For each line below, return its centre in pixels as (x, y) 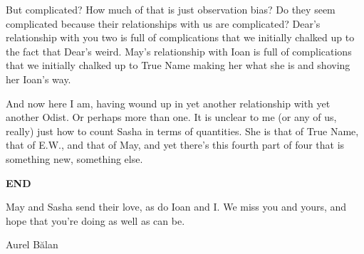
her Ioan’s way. (38, 79)
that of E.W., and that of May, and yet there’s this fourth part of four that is (175, 145)
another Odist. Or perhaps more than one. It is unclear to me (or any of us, (171, 117)
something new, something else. (74, 158)
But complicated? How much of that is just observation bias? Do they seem (171, 9)
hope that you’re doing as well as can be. (95, 220)
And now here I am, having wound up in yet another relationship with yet (168, 103)
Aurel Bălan (32, 244)
